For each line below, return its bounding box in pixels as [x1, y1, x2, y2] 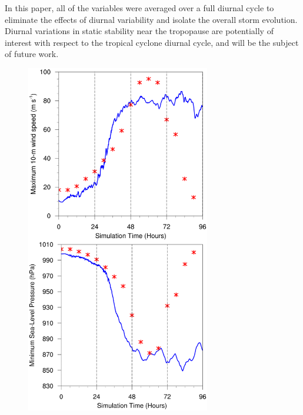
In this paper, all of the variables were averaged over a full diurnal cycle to [5, 2, 274, 14]
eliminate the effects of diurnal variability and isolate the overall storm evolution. [5, 13, 298, 25]
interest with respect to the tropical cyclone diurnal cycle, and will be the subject [5, 36, 299, 48]
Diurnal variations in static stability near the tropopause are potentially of [5, 25, 274, 37]
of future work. [5, 48, 59, 60]
